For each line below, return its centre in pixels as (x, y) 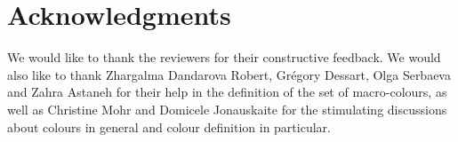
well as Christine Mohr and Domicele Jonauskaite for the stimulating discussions (227, 109)
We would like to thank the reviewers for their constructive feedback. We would (224, 57)
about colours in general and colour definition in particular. (169, 126)
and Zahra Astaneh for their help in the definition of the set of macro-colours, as (227, 92)
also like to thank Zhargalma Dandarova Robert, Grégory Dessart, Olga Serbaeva (229, 74)
